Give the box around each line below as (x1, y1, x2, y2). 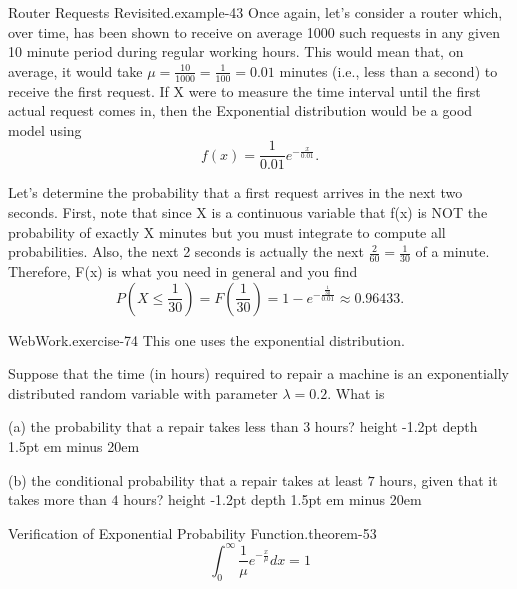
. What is (327, 382, 385, 403)
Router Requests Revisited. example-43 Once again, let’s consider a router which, (8, 2, 503, 22)
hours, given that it (379, 469, 498, 490)
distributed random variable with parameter (8, 382, 278, 403)
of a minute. (415, 241, 490, 262)
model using (8, 119, 82, 140)
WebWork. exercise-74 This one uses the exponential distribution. (8, 329, 405, 350)
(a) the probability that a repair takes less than (8, 416, 299, 437)
